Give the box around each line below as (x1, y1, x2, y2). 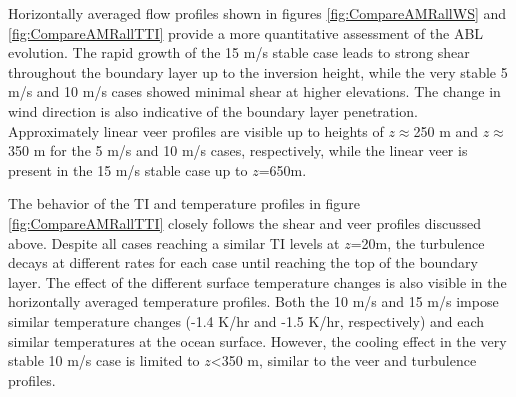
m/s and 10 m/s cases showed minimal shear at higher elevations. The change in (8, 81, 501, 102)
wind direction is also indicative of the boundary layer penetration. (8, 100, 418, 121)
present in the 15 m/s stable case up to (8, 159, 248, 180)
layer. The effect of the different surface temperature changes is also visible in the (8, 271, 507, 292)
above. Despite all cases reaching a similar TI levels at (8, 232, 340, 253)
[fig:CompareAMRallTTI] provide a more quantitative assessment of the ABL (8, 22, 484, 43)
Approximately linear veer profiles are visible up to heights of (8, 120, 384, 141)
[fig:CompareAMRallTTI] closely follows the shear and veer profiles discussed (8, 212, 481, 233)
